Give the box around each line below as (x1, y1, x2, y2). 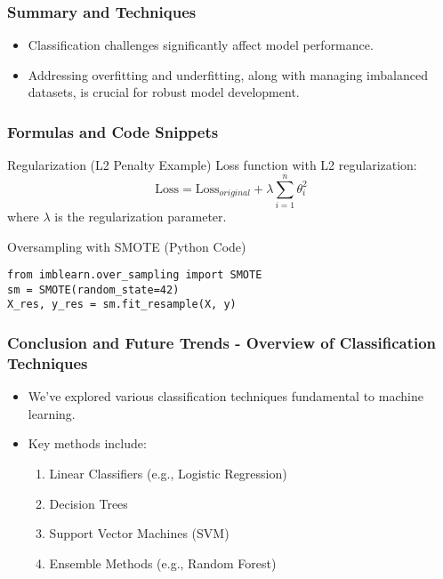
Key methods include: (28, 434, 147, 453)
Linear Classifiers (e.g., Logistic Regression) (49, 464, 287, 483)
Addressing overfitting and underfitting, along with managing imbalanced (28, 65, 428, 84)
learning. (28, 404, 76, 422)
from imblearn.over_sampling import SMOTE (7, 269, 262, 282)
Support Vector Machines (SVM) (49, 524, 230, 543)
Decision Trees (49, 494, 128, 512)
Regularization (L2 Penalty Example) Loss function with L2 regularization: (7, 156, 417, 174)
